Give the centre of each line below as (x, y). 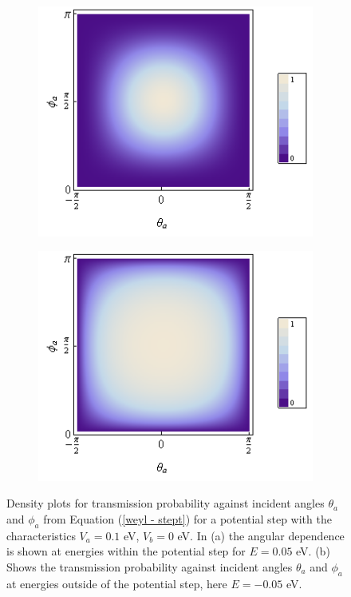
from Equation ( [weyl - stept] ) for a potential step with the (187, 519)
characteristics (41, 535)
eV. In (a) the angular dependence (261, 535)
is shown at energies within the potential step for (126, 551)
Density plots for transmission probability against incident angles (166, 503)
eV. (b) (313, 551)
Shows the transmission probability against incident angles (150, 566)
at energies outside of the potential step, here (117, 583)
